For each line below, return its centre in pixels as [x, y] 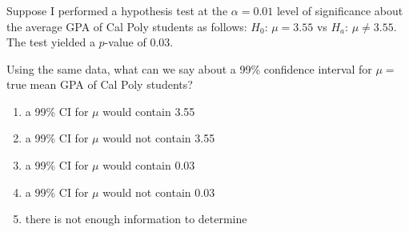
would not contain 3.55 [159, 138]
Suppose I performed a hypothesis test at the [117, 10]
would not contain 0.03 [159, 192]
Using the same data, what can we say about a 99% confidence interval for [189, 68]
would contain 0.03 [149, 165]
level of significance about [340, 10]
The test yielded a [51, 42]
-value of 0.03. [139, 42]
